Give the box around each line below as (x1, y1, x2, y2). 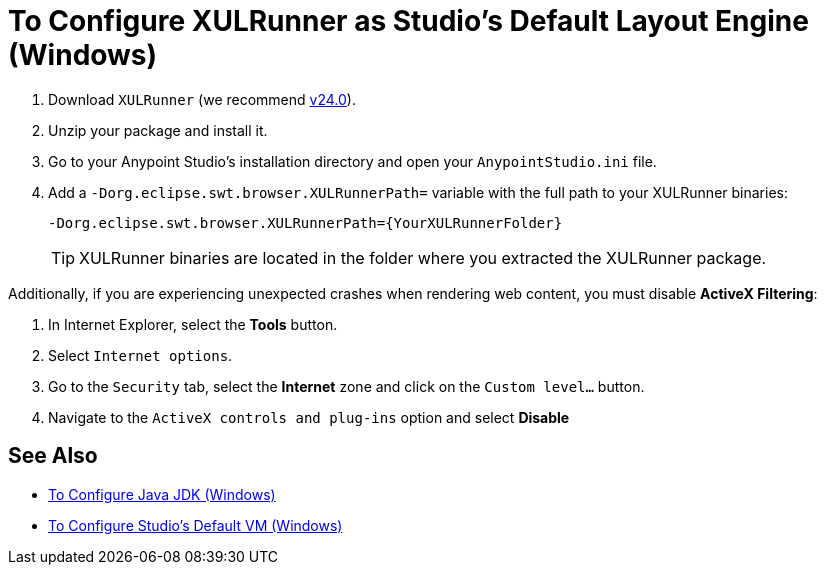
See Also (8, 443, 98, 469)
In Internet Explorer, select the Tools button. (48, 315, 338, 333)
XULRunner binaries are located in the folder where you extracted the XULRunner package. (79, 247, 767, 268)
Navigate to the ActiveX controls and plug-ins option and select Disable (48, 408, 570, 426)
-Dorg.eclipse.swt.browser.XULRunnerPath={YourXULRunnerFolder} (48, 214, 563, 231)
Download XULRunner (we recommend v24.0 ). (48, 90, 356, 108)
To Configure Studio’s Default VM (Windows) (48, 516, 343, 534)
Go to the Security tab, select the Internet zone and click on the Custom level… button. (48, 377, 645, 395)
